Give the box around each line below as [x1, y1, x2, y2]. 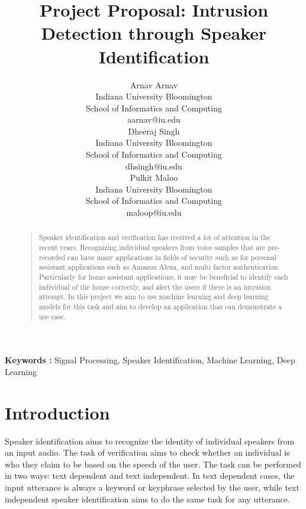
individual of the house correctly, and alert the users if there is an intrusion [38, 281, 271, 292]
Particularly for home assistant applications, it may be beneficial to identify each [38, 272, 288, 282]
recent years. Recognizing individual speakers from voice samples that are [38, 242, 266, 252]
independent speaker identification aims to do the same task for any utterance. [5, 492, 290, 505]
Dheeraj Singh [128, 124, 180, 137]
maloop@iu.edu [126, 206, 182, 219]
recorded [38, 252, 66, 262]
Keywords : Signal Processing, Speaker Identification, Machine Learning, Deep [5, 354, 295, 366]
